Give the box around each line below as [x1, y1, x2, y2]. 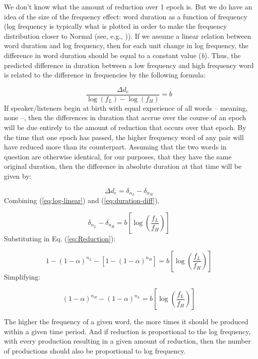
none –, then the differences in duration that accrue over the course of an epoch [4, 112, 246, 123]
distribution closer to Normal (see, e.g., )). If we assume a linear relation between [4, 30, 251, 41]
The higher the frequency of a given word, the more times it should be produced [4, 316, 249, 327]
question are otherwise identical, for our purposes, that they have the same [4, 151, 232, 161]
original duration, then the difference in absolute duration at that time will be [4, 161, 242, 171]
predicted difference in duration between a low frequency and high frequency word [4, 60, 254, 70]
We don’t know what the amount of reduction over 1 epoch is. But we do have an [4, 1, 253, 11]
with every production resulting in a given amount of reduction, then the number [4, 336, 251, 346]
